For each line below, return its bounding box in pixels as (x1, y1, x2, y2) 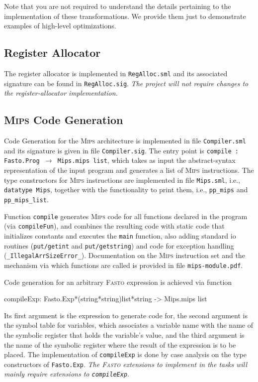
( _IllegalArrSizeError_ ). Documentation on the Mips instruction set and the (4, 250, 245, 260)
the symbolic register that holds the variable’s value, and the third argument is (4, 329, 245, 340)
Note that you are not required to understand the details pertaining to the (4, 1, 231, 11)
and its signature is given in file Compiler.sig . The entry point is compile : (4, 145, 239, 155)
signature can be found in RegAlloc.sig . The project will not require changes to (4, 78, 249, 88)
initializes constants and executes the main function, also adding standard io (4, 230, 236, 241)
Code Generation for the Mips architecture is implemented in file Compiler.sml (4, 135, 246, 146)
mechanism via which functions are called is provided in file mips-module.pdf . (4, 259, 243, 270)
